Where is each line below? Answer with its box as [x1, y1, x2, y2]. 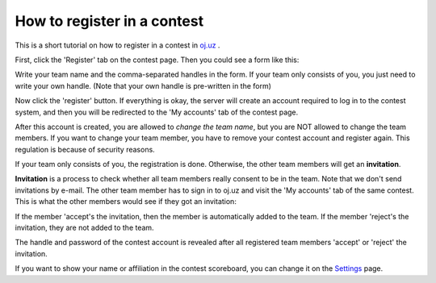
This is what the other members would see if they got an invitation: [15, 197, 237, 206]
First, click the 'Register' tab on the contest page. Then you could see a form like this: [15, 55, 300, 65]
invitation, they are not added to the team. [15, 223, 154, 233]
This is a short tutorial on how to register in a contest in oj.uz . [15, 40, 220, 50]
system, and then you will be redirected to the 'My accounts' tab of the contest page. [15, 107, 299, 117]
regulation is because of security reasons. [15, 144, 155, 154]
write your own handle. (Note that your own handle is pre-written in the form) [15, 81, 272, 90]
